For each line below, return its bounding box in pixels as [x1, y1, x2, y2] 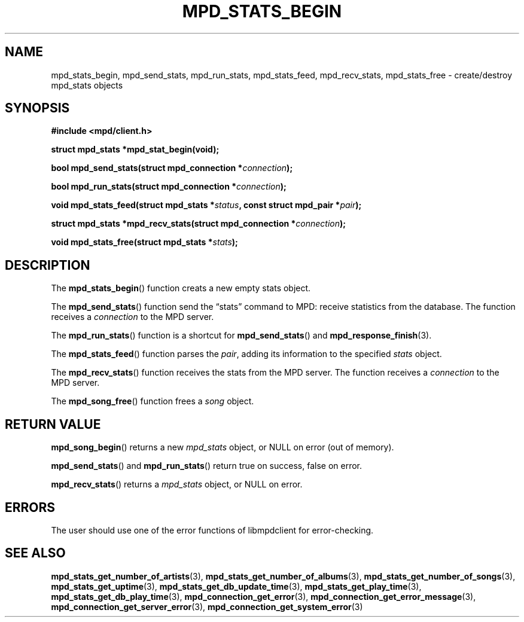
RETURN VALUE [5, 416, 101, 432]
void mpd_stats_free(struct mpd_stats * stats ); [51, 237, 238, 248]
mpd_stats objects [51, 80, 123, 90]
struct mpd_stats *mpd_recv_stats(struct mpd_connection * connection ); [51, 218, 346, 229]
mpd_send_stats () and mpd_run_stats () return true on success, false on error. [51, 461, 362, 471]
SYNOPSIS [5, 100, 70, 116]
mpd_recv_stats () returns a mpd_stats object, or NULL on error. [51, 479, 303, 490]
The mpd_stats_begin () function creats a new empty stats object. [51, 283, 311, 294]
